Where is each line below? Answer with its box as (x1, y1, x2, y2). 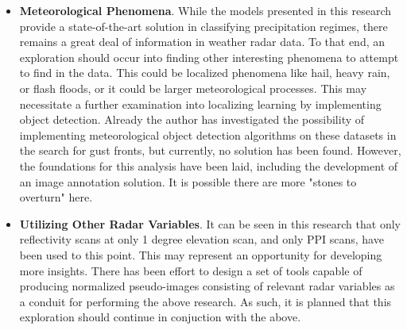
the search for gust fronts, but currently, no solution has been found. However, (19, 142, 401, 159)
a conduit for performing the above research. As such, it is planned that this (19, 293, 392, 309)
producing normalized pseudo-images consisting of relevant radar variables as (19, 278, 395, 294)
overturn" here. (19, 189, 93, 205)
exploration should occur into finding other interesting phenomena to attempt (19, 48, 399, 65)
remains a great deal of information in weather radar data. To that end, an (19, 33, 386, 50)
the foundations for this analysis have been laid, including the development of (19, 157, 398, 174)
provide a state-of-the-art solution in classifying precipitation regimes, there (19, 17, 388, 34)
